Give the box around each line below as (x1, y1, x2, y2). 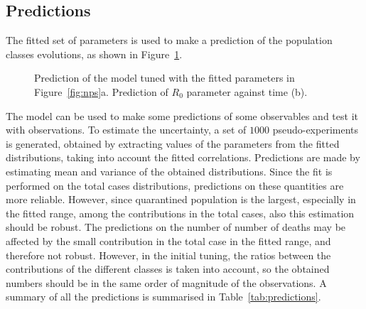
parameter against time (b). (186, 84, 308, 99)
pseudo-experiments (272, 122, 359, 137)
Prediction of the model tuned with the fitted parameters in (34, 70, 295, 85)
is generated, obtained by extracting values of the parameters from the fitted (6, 136, 340, 151)
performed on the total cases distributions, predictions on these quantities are (6, 178, 344, 193)
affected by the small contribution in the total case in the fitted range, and (6, 233, 331, 248)
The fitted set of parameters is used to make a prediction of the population (6, 33, 333, 48)
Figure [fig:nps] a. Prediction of (34, 84, 168, 99)
